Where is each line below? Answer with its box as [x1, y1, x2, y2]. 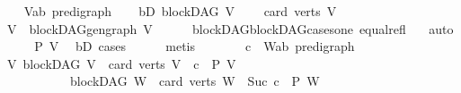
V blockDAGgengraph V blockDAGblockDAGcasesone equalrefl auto [6, 19, 454, 38]
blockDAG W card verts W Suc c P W [69, 72, 320, 90]
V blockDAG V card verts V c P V [6, 54, 236, 72]
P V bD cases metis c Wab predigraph [34, 37, 355, 55]
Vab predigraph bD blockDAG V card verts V [23, 2, 337, 20]
